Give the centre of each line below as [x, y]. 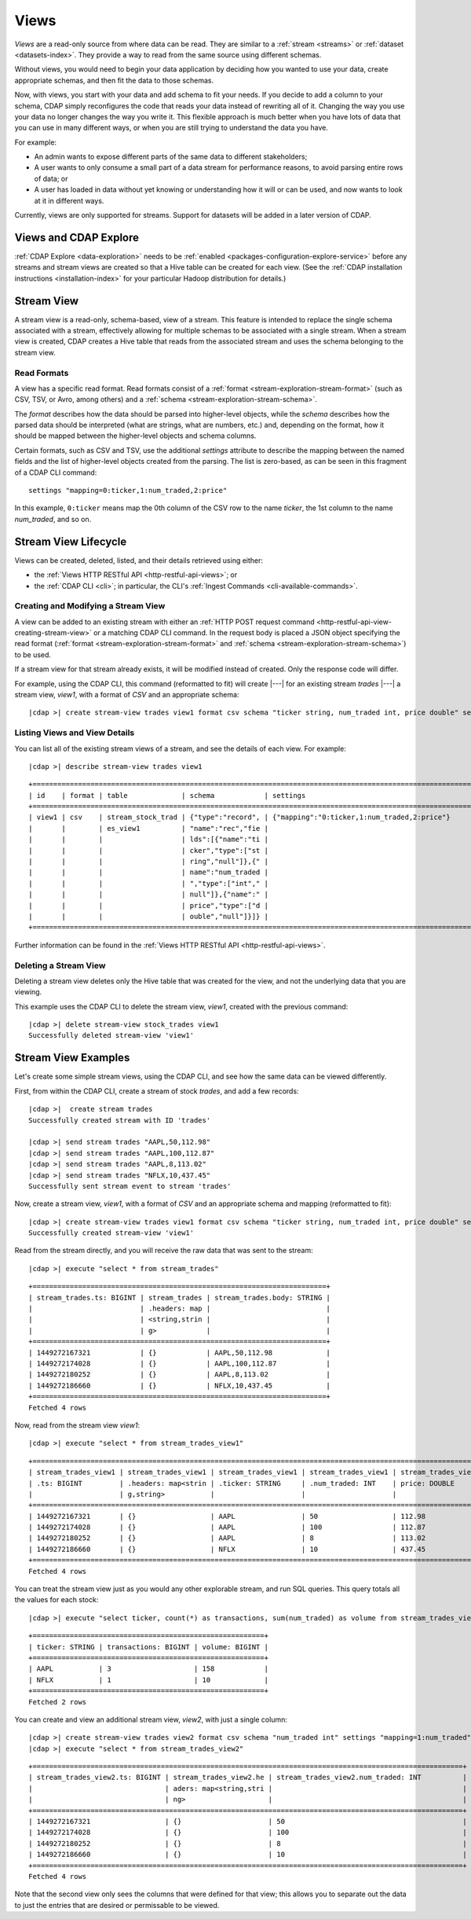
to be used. [33, 654]
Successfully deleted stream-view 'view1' [111, 1035]
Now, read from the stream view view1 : [77, 1425]
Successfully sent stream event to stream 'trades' [130, 1186]
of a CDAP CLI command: [56, 472]
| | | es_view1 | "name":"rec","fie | [148, 828]
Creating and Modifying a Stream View [90, 606]
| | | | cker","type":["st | [148, 850]
